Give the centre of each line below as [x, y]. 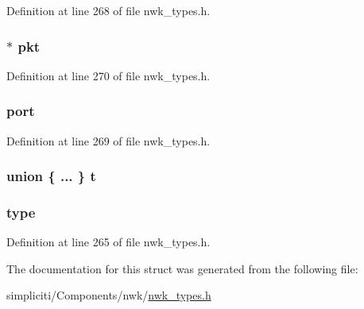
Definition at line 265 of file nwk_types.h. [108, 242]
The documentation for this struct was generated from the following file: [182, 268]
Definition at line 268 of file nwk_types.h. [108, 10]
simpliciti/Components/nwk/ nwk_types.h [109, 295]
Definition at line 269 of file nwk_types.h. [108, 140]
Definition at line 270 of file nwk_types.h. [108, 75]
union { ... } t [51, 176]
